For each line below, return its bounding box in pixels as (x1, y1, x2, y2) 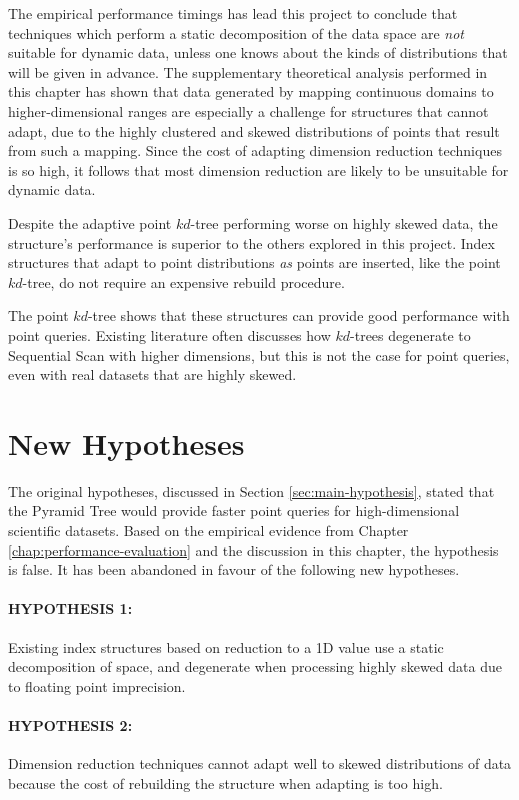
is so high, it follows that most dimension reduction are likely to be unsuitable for (8, 159, 509, 180)
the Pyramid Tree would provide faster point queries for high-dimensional (8, 500, 460, 521)
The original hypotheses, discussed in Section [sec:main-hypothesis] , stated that (8, 480, 495, 501)
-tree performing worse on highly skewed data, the (190, 212, 498, 233)
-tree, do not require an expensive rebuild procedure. (22, 271, 345, 292)
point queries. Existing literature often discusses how (8, 324, 331, 345)
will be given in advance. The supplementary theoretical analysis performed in (8, 61, 488, 82)
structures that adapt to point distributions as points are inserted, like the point (8, 252, 501, 273)
